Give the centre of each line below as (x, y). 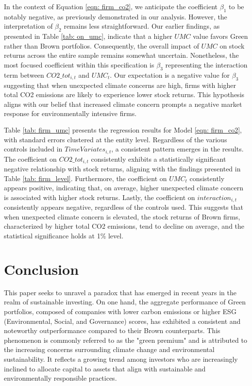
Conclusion (42, 269)
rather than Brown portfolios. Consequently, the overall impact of (101, 45)
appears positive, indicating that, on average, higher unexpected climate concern (124, 188)
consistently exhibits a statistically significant (159, 159)
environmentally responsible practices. (60, 378)
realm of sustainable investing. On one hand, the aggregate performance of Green (125, 302)
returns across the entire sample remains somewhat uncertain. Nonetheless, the (121, 55)
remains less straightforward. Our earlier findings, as (142, 26)
